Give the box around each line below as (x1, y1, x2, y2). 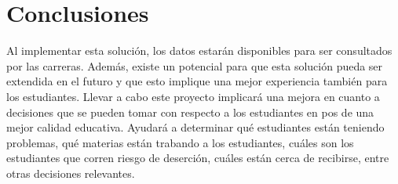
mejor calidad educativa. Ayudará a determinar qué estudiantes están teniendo (6, 119, 385, 135)
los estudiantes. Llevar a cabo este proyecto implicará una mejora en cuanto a (6, 88, 380, 104)
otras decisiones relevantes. (6, 164, 135, 181)
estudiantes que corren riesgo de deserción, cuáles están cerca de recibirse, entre (6, 150, 389, 166)
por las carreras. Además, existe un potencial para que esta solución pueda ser (6, 57, 383, 74)
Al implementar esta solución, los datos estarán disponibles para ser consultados (6, 42, 393, 59)
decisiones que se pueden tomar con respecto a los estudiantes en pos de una (6, 103, 374, 120)
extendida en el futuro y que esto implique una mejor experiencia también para (6, 73, 388, 89)
